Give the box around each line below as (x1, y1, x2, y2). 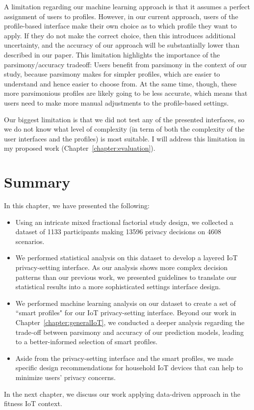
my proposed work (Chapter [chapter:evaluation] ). (4, 143, 155, 153)
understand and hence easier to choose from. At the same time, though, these (4, 78, 237, 88)
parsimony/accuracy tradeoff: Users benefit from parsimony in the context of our (4, 59, 247, 69)
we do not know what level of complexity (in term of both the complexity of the (4, 124, 245, 134)
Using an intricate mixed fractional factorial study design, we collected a (15, 217, 233, 227)
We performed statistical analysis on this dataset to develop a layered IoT (15, 252, 238, 263)
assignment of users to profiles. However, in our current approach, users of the (4, 11, 238, 21)
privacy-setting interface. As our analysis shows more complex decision (15, 262, 228, 272)
